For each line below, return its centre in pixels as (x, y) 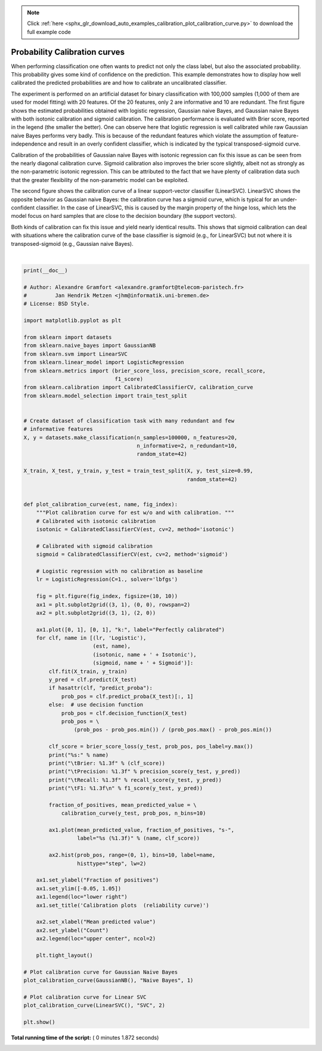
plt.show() (39, 1022)
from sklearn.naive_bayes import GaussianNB (90, 346)
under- (289, 199)
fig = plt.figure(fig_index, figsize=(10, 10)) (107, 596)
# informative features (58, 429)
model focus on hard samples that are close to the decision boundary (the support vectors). (124, 216)
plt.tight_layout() (65, 955)
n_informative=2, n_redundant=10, (187, 446)
